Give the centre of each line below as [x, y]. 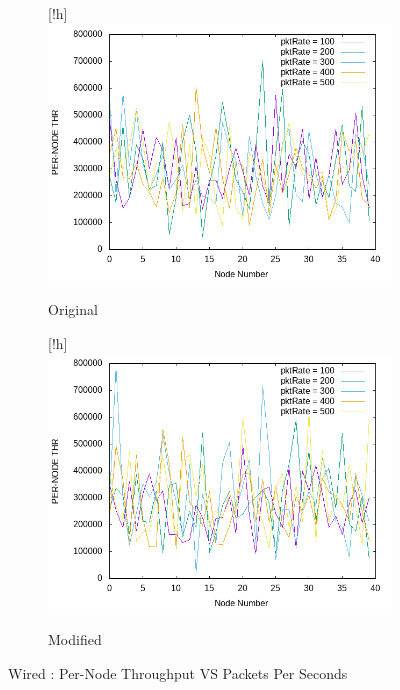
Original [73, 309]
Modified [75, 638]
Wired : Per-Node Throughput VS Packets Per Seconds [178, 672]
